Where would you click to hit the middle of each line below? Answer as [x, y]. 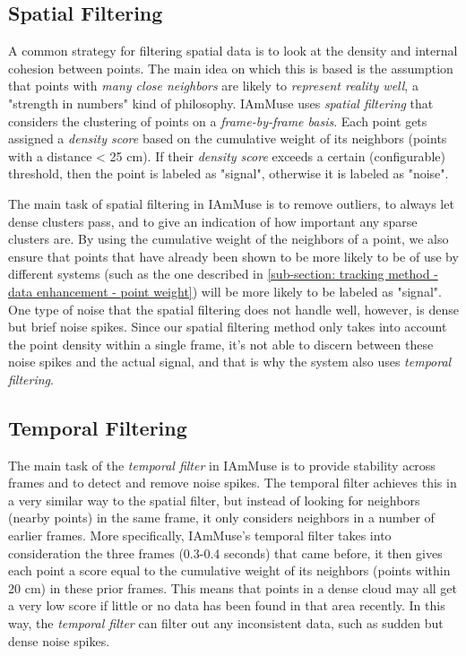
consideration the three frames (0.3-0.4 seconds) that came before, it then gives [225, 552]
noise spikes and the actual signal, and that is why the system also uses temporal [230, 362]
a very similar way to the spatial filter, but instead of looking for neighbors [214, 500]
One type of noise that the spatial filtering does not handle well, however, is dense [233, 309]
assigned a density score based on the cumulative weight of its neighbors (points [228, 138]
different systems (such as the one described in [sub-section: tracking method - [223, 274]
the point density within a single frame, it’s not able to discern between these [221, 344]
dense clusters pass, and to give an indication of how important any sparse [213, 221]
